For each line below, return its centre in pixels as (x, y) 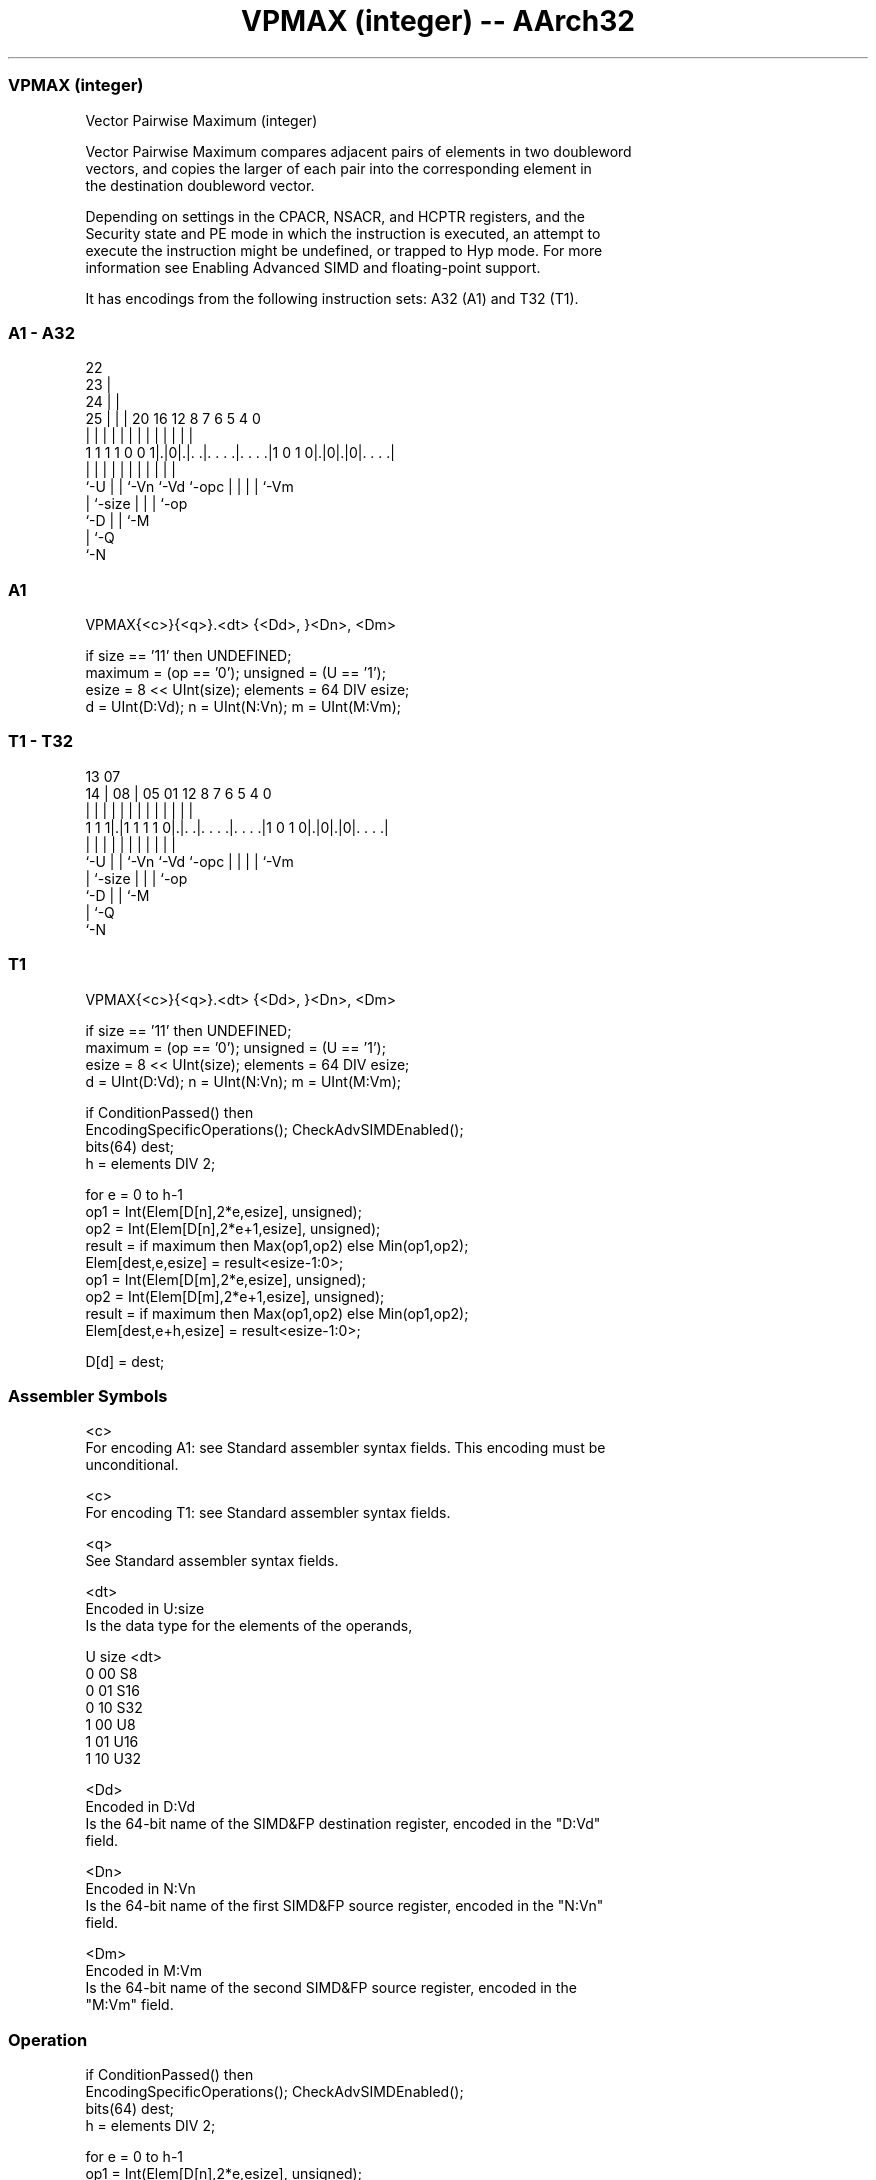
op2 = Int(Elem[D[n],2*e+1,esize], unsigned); (233, 1228)
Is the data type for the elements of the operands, (249, 1626)
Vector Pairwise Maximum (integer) (201, 120)
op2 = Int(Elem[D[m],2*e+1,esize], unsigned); (235, 1296)
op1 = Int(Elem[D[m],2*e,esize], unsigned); (225, 1279)
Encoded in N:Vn (140, 1889)
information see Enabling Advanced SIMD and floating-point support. (313, 267)
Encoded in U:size (145, 1609)
